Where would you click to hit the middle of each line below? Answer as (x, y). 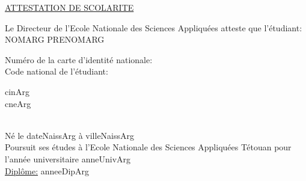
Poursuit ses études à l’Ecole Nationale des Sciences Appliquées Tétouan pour (148, 147)
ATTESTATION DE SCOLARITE (69, 7)
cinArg (17, 91)
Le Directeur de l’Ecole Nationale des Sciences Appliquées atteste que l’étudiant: (154, 27)
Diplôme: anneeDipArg (47, 170)
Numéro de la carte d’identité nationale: (79, 59)
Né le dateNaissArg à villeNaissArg (70, 135)
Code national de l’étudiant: (57, 71)
